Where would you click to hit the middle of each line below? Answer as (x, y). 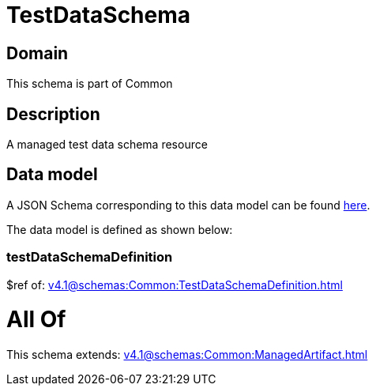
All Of (36, 320)
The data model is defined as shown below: (120, 229)
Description (53, 114)
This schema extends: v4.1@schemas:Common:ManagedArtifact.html (187, 355)
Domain (38, 53)
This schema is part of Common (90, 84)
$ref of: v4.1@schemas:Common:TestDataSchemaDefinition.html (175, 285)
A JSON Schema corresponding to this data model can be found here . (188, 205)
